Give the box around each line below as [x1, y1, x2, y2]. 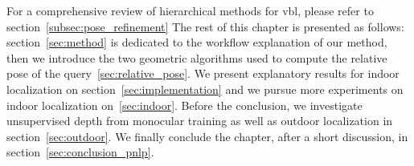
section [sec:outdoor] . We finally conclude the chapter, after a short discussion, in [6, 128, 408, 144]
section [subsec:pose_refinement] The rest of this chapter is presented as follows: [6, 18, 404, 34]
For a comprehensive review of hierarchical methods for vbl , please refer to [6, 2, 374, 18]
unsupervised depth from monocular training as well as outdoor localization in [6, 112, 393, 129]
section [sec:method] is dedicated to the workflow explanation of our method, [6, 34, 387, 51]
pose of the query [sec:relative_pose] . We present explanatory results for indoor [6, 65, 400, 82]
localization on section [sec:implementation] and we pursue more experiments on [6, 80, 404, 97]
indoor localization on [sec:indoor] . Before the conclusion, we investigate [6, 96, 363, 113]
